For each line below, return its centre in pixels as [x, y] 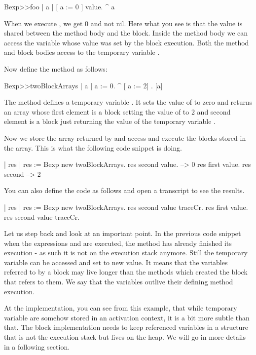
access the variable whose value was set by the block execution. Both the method [127, 42]
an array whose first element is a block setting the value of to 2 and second [117, 111]
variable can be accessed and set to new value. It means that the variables [116, 262]
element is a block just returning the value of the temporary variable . [110, 121]
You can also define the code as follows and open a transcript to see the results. [124, 190]
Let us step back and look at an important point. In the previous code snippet [123, 233]
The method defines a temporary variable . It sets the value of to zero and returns [128, 102]
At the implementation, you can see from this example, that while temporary [121, 308]
